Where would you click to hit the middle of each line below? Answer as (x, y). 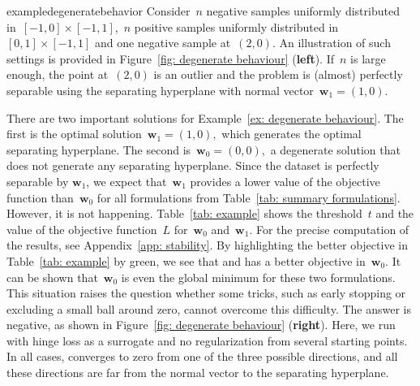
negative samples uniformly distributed (303, 11)
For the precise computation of (332, 229)
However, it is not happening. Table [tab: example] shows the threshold (184, 213)
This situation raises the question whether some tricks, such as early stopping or (206, 293)
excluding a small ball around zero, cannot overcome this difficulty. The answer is (209, 308)
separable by (38, 181)
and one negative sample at (163, 43)
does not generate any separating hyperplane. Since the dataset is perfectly (193, 165)
